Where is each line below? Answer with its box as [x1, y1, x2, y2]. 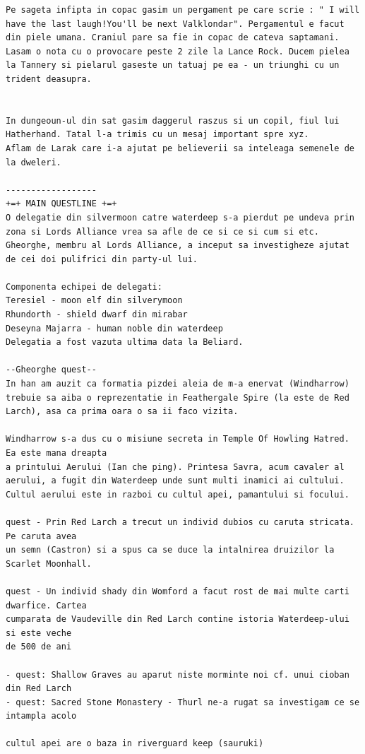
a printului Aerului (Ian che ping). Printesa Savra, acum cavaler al [6, 461, 345, 472]
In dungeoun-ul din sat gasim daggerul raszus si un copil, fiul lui [6, 115, 340, 126]
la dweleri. [6, 157, 61, 167]
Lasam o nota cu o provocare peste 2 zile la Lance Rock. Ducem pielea [6, 46, 349, 57]
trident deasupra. [6, 73, 92, 84]
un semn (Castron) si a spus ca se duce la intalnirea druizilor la [6, 545, 335, 555]
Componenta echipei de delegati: [6, 281, 162, 292]
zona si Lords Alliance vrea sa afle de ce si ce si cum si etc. [6, 226, 319, 237]
